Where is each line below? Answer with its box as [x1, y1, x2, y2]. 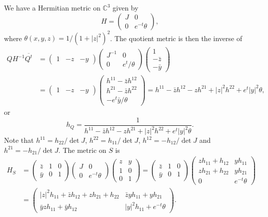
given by [112, 3, 138, 13]
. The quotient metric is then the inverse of [110, 33, 242, 43]
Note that [4, 135, 34, 145]
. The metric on [58, 144, 106, 155]
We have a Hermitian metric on [4, 3, 100, 13]
